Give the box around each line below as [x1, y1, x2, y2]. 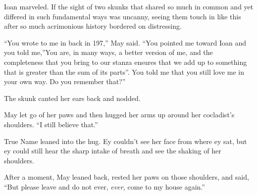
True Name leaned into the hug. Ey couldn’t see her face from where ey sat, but [4, 136, 247, 146]
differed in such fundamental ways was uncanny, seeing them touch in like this [4, 11, 241, 21]
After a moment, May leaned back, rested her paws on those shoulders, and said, [4, 172, 249, 182]
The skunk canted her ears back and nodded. [4, 93, 141, 103]
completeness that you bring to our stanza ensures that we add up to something [4, 56, 247, 67]
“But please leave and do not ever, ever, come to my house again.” [4, 181, 205, 192]
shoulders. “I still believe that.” [4, 119, 98, 129]
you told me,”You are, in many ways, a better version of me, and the [4, 47, 213, 57]
